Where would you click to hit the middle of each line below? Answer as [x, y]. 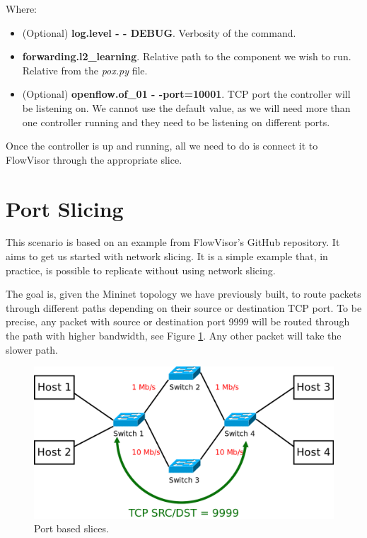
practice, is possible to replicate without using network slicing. [141, 270]
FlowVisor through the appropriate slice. [94, 159]
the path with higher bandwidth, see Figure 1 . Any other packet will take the [174, 336]
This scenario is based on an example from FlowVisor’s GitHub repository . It [173, 242]
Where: [21, 9]
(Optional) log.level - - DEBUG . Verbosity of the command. [159, 32]
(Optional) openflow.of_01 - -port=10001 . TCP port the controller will [186, 94]
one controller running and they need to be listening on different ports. [176, 122]
